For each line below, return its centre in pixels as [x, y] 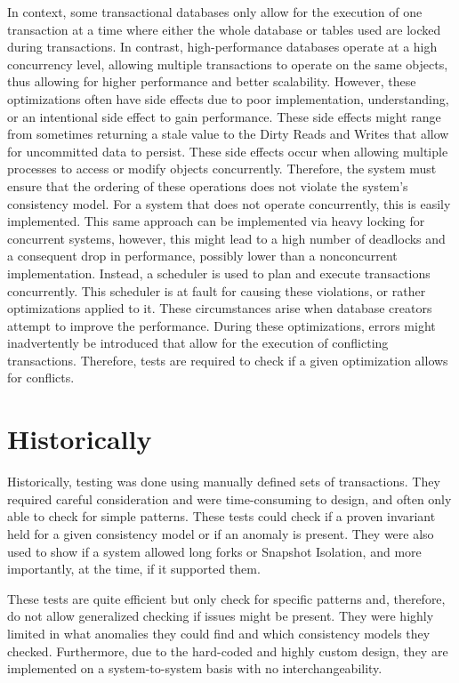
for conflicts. [41, 378]
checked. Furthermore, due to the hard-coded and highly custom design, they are [228, 651]
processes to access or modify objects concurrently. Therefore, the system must [222, 169]
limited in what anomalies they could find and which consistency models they [219, 633]
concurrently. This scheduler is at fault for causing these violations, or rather [217, 290]
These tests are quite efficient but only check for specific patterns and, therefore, [226, 598]
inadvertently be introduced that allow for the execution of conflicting [198, 343]
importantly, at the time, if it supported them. [134, 569]
